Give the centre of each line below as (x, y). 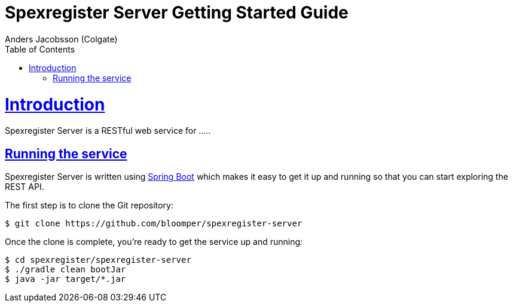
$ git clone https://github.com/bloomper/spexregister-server (154, 224)
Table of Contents (40, 49)
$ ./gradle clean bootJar (65, 270)
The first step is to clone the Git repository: (89, 205)
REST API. (25, 187)
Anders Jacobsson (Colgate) (61, 39)
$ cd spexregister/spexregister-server (98, 260)
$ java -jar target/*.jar (65, 279)
